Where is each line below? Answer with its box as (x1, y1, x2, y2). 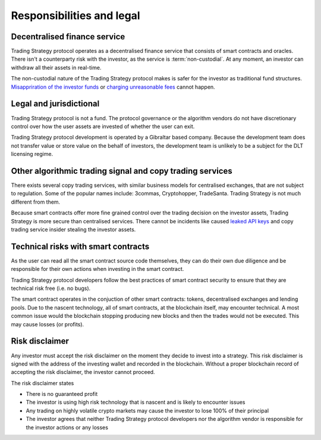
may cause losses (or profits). (11, 320, 84, 327)
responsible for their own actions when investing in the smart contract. (11, 266, 184, 273)
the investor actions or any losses (26, 423, 108, 431)
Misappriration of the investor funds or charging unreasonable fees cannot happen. (11, 83, 215, 91)
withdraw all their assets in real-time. (11, 64, 102, 71)
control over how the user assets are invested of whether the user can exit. (11, 123, 195, 130)
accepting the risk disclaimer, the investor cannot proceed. (11, 369, 155, 376)
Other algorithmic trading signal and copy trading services (11, 166, 233, 176)
